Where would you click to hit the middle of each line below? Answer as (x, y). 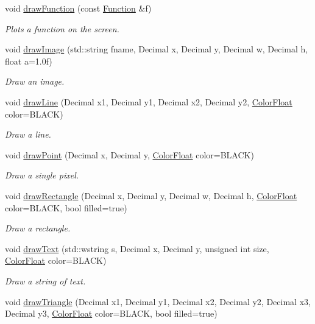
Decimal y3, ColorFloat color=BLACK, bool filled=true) (111, 313)
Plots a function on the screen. (62, 28)
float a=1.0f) (29, 61)
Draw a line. (28, 134)
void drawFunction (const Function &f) (78, 8)
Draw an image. (35, 81)
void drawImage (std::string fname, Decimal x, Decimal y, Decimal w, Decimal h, (157, 49)
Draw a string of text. (45, 280)
